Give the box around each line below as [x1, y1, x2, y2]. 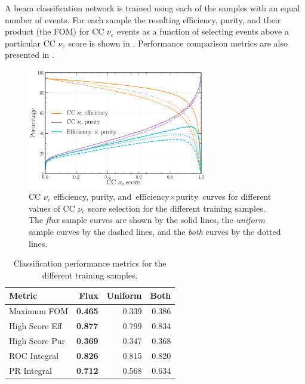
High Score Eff [9, 320, 62, 332]
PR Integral [9, 364, 52, 376]
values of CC [29, 202, 75, 214]
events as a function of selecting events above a [116, 25, 289, 38]
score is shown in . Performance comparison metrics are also [68, 36, 288, 49]
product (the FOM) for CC [5, 25, 104, 38]
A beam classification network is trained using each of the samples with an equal [5, 2, 300, 14]
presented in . [5, 48, 54, 61]
